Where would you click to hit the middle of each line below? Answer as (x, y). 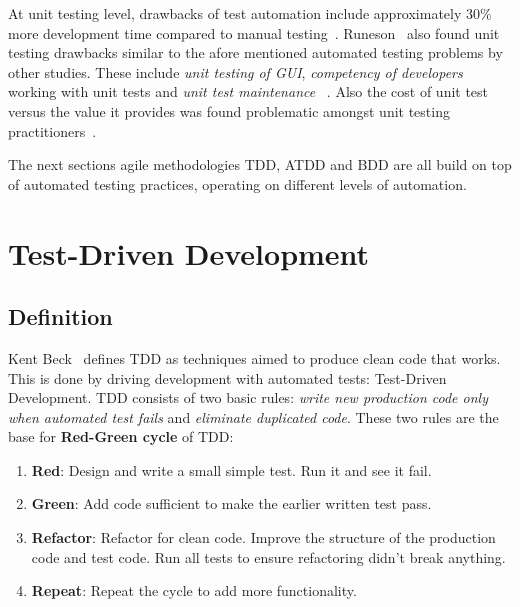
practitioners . (52, 130)
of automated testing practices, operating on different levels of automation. (237, 183)
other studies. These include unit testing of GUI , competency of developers (235, 71)
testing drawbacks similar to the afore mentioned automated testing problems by (255, 52)
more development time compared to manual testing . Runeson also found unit (254, 32)
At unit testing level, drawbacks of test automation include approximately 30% (250, 13)
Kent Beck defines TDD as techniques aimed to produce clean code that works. (254, 357)
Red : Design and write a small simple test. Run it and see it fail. (231, 469)
